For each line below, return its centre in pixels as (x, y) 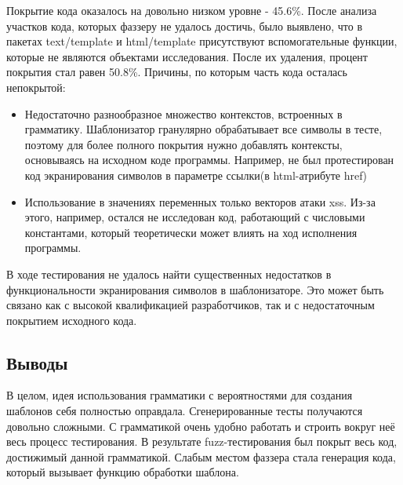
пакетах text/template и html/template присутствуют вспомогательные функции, (202, 41)
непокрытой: (36, 87)
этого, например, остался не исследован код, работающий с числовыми (195, 217)
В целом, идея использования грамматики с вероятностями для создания (180, 395)
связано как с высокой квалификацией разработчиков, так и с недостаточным (191, 305)
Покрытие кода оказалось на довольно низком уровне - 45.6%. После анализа (192, 10)
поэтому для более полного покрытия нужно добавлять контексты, (183, 144)
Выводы (37, 362)
